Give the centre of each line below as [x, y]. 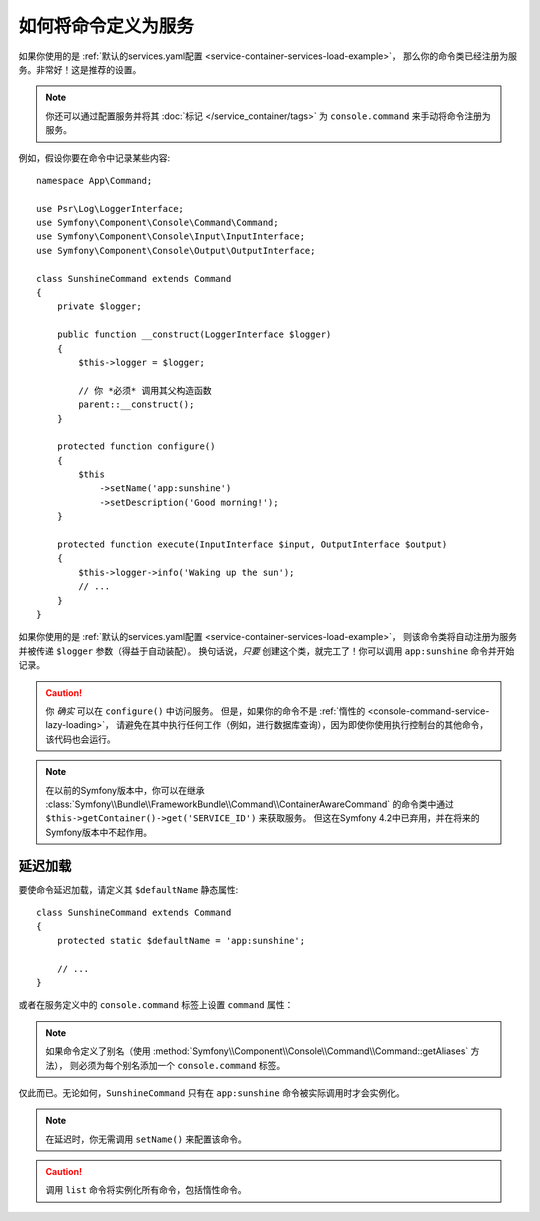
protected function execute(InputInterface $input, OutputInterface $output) [252, 544]
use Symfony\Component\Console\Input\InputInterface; [170, 236]
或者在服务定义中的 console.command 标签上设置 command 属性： [156, 1005]
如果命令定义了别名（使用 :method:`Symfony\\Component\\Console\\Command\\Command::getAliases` [257, 1051]
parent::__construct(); [136, 404]
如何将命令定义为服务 [106, 26]
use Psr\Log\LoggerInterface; [110, 208]
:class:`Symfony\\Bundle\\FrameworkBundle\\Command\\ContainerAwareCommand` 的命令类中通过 [250, 804]
